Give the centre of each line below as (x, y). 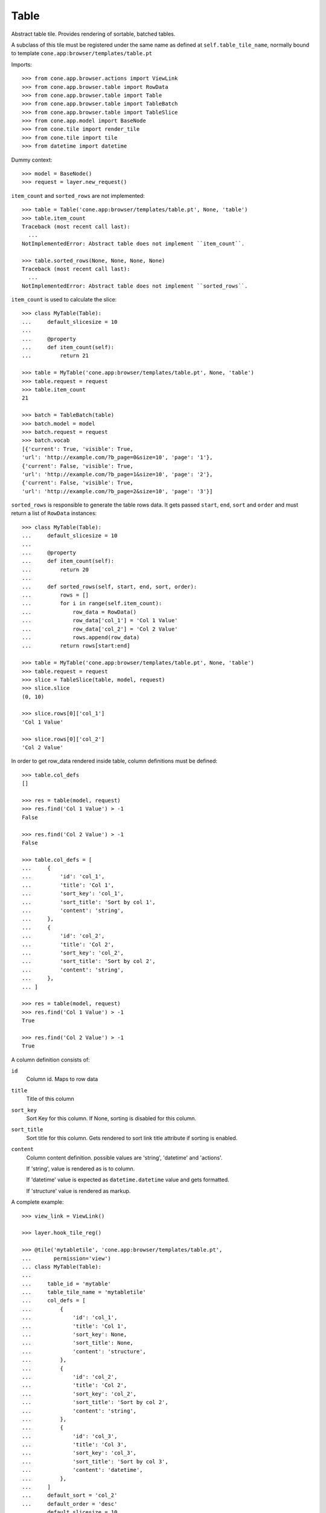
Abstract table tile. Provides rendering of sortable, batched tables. (93, 34)
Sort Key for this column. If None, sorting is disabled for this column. (111, 1118)
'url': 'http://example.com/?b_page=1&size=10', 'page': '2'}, (117, 474)
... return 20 (56, 569)
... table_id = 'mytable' (67, 1284)
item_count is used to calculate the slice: (64, 300)
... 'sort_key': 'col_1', (73, 894)
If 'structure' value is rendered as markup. (78, 1191)
